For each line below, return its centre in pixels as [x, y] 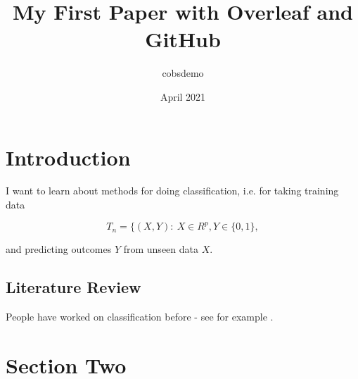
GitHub [183, 39]
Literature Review [73, 287]
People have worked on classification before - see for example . [140, 316]
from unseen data [161, 249]
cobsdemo [183, 73]
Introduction [68, 157]
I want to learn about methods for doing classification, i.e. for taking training [172, 191]
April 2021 [183, 96]
